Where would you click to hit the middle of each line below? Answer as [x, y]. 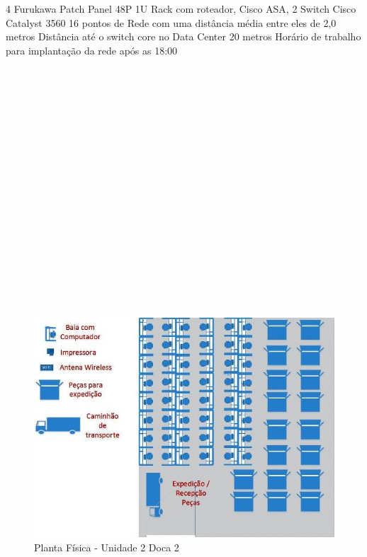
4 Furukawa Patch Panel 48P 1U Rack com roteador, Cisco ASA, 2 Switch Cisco [181, 8]
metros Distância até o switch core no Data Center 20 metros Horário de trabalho [183, 36]
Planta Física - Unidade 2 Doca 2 [107, 547]
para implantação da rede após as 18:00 [92, 50]
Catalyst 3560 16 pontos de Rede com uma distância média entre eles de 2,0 [171, 22]
